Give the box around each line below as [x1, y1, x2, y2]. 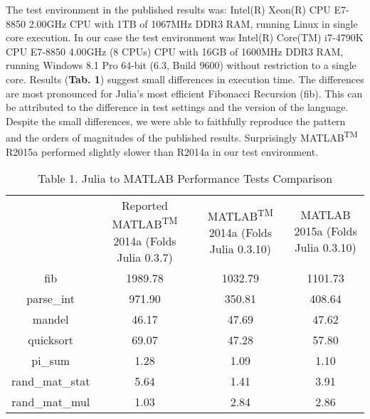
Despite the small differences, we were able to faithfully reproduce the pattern [6, 113, 346, 128]
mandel [32, 310, 69, 327]
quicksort [28, 331, 74, 348]
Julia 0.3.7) [117, 248, 173, 265]
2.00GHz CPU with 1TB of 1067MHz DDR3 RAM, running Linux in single [28, 16, 358, 31]
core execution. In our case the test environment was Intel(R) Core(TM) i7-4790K [6, 30, 364, 45]
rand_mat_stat [11, 372, 90, 389]
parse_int [26, 290, 75, 307]
